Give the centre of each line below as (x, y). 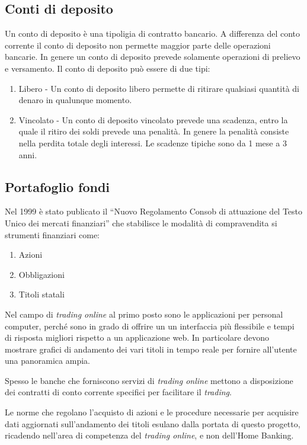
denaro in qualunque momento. (75, 100)
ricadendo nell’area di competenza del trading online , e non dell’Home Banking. (149, 435)
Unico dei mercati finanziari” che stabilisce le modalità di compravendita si (141, 222)
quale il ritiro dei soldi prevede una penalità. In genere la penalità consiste (154, 131)
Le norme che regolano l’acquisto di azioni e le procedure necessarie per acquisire (152, 412)
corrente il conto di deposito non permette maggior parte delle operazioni (138, 45)
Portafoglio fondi (57, 186)
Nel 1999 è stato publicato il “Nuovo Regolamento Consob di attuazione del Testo (154, 211)
